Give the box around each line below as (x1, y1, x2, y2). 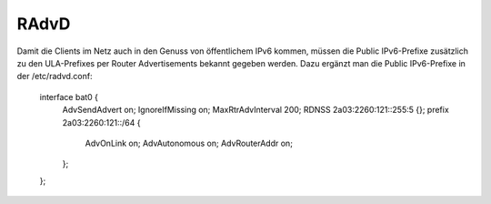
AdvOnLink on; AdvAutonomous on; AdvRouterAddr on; (85, 138, 293, 148)
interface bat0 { (39, 91, 99, 102)
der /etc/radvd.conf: (16, 71, 93, 82)
